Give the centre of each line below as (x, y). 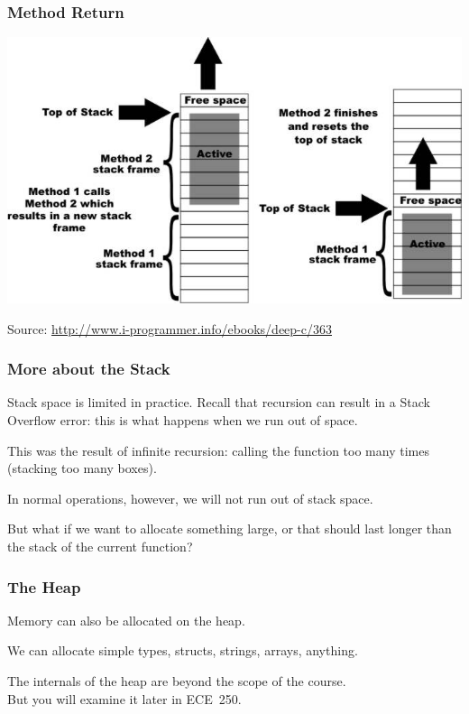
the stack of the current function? (100, 546)
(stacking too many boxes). (82, 468)
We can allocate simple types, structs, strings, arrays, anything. (183, 650)
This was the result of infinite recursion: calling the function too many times (218, 450)
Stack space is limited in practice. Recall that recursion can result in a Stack (219, 402)
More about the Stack (89, 369)
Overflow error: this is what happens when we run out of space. (183, 420)
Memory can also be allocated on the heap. (126, 620)
